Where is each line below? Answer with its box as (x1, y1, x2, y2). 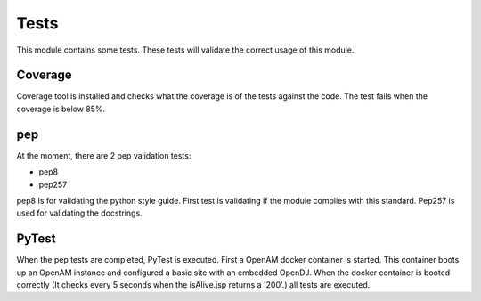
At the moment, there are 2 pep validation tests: (16, 150, 192, 160)
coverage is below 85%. (16, 103, 106, 114)
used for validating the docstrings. (16, 207, 143, 218)
